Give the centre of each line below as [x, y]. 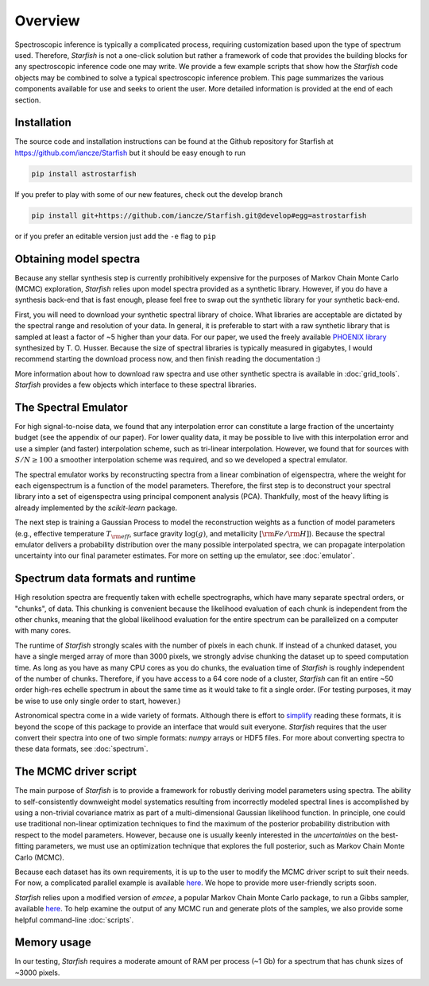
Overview [47, 21]
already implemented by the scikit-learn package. [96, 508]
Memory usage [53, 943]
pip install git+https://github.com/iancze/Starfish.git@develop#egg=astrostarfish [199, 215]
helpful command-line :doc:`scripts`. [74, 920]
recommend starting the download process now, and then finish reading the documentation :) [168, 359]
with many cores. [43, 631]
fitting [24, 846]
